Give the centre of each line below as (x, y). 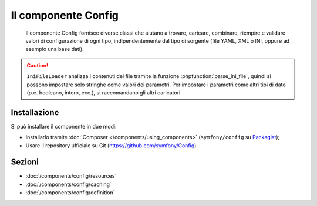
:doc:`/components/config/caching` (68, 184)
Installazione (35, 112)
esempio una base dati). (55, 49)
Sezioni (25, 162)
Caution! (38, 65)
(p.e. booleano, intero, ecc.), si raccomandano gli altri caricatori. (104, 92)
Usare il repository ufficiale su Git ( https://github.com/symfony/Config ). (112, 145)
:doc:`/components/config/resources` (71, 176)
